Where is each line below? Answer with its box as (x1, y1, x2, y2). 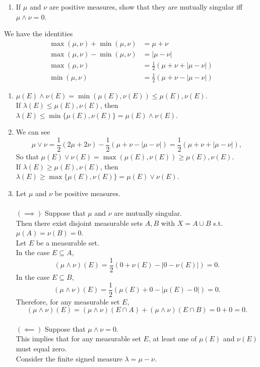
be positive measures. (54, 188, 120, 198)
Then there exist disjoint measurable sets (16, 217, 143, 228)
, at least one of (148, 333, 197, 344)
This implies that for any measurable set (16, 333, 141, 344)
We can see (16, 127, 50, 137)
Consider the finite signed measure (16, 353, 122, 363)
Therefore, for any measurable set (16, 296, 120, 307)
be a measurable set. (36, 237, 99, 248)
